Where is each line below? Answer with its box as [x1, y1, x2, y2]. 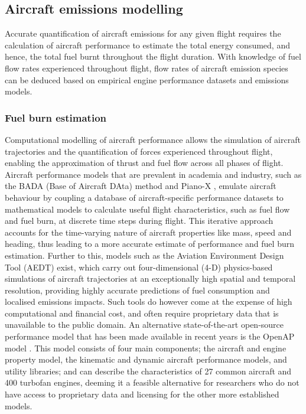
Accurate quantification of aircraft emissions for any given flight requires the [5, 27, 281, 40]
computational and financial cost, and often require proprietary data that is [5, 307, 279, 319]
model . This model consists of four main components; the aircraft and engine [5, 341, 287, 354]
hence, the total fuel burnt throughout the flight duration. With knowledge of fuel [5, 50, 301, 63]
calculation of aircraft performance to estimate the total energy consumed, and [5, 38, 290, 51]
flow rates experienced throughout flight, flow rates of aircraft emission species [5, 61, 288, 74]
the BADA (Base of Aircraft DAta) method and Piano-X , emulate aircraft [5, 180, 276, 192]
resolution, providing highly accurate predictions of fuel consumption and [5, 283, 270, 296]
